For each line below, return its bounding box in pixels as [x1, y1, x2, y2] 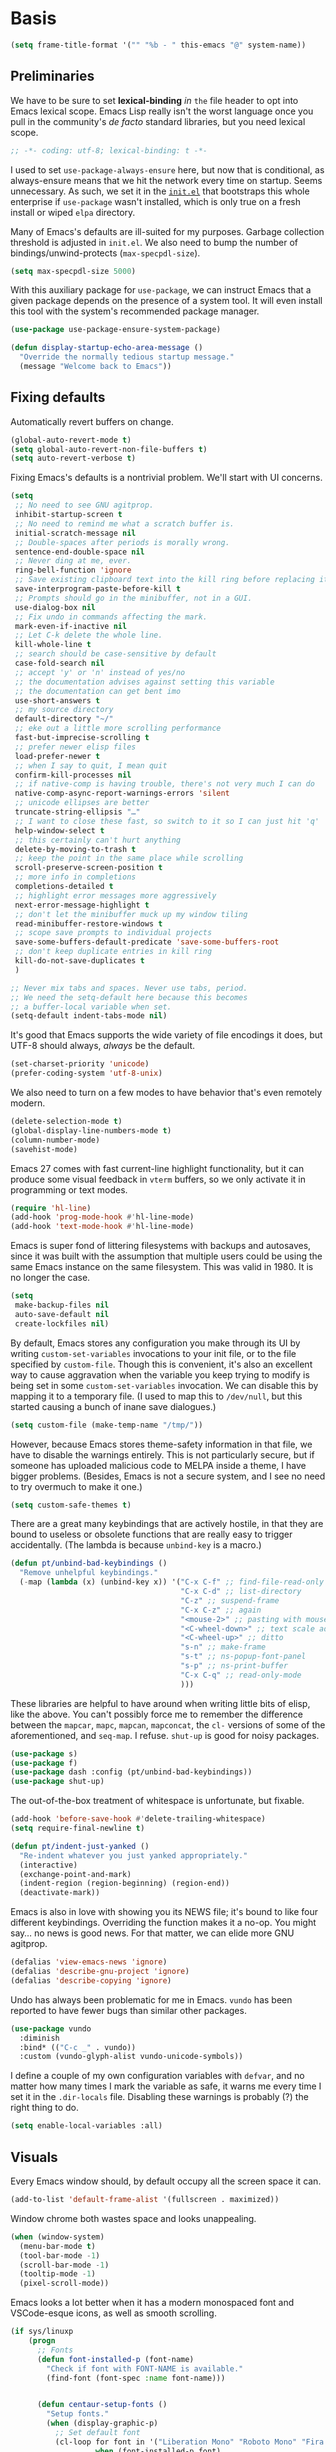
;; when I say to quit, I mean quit [14, 760, 168, 771]
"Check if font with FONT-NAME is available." [46, 2363, 244, 2374]
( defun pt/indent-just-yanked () [10, 1841, 150, 1851]
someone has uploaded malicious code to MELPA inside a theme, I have [10, 1459, 307, 1471]
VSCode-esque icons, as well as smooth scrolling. [10, 2307, 217, 2319]
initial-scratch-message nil [14, 528, 137, 538]
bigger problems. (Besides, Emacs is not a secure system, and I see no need [10, 1470, 326, 1482]
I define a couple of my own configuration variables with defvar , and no [10, 2070, 305, 2082]
